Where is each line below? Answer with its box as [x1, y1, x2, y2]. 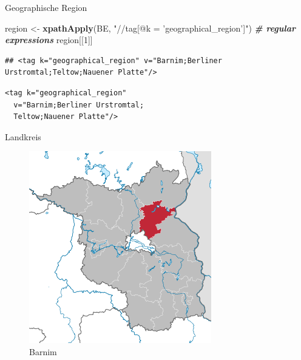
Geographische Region [5, 1, 87, 13]
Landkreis [5, 130, 41, 143]
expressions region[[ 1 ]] [5, 33, 93, 46]
